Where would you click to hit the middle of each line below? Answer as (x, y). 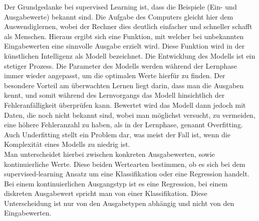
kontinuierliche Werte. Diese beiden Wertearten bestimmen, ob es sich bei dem (125, 164)
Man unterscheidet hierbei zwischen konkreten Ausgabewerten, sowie (109, 154)
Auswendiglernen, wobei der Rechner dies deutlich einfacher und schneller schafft (128, 26)
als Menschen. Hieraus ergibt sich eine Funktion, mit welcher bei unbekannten (124, 36)
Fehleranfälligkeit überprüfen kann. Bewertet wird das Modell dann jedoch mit (125, 104)
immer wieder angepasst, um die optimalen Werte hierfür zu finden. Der (115, 75)
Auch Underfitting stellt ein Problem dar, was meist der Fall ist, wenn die (117, 134)
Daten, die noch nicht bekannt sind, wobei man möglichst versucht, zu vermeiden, (130, 115)
